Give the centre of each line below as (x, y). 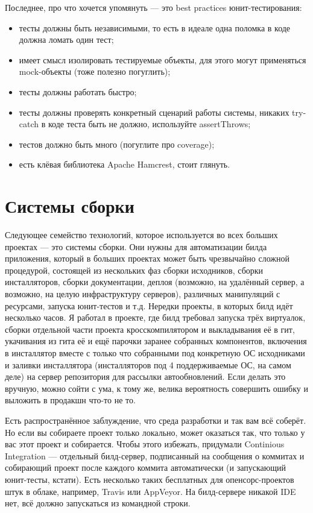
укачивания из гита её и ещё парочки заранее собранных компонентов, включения (156, 341)
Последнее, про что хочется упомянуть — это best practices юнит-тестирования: (153, 7)
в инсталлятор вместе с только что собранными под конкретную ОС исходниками (155, 353)
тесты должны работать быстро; (78, 91)
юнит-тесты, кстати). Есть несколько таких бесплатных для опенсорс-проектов (150, 479)
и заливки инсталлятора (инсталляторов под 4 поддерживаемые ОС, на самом (148, 364)
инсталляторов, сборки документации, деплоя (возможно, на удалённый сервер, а (155, 282)
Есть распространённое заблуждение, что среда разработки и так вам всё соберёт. (156, 420)
